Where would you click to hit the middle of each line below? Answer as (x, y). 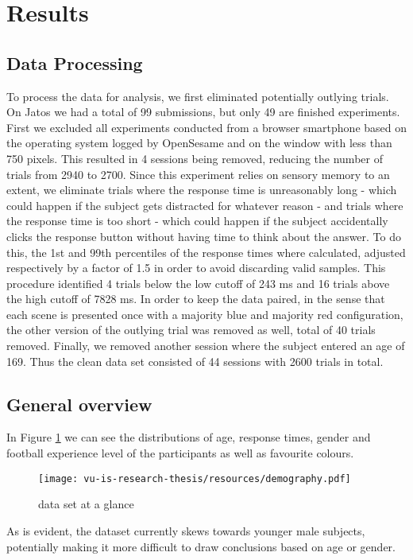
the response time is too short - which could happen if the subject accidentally (197, 221)
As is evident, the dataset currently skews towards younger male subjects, (186, 530)
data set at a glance (86, 504)
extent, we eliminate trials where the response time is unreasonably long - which (202, 190)
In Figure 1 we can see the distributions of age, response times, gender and (189, 437)
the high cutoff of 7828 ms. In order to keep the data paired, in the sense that (196, 299)
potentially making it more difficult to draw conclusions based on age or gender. (201, 546)
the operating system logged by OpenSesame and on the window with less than (199, 143)
